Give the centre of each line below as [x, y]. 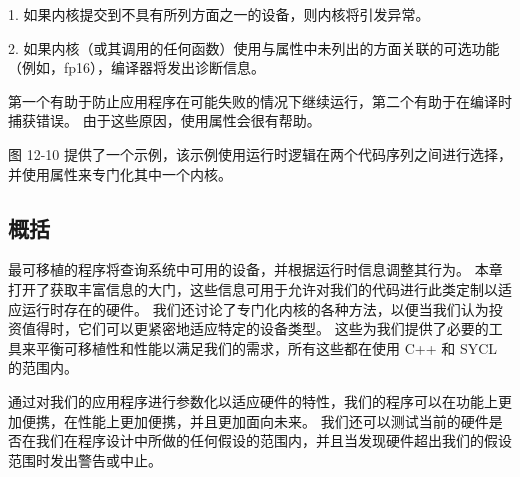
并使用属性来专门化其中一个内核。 [120, 173]
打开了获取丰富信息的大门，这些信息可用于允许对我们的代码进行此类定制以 [253, 288]
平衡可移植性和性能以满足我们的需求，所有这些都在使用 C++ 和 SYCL [266, 347]
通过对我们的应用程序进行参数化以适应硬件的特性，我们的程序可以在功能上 [253, 400]
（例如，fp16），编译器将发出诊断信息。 [137, 67]
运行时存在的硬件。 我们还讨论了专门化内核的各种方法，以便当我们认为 [255, 308]
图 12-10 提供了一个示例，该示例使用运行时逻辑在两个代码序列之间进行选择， [260, 153]
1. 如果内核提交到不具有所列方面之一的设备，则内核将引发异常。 [219, 14]
